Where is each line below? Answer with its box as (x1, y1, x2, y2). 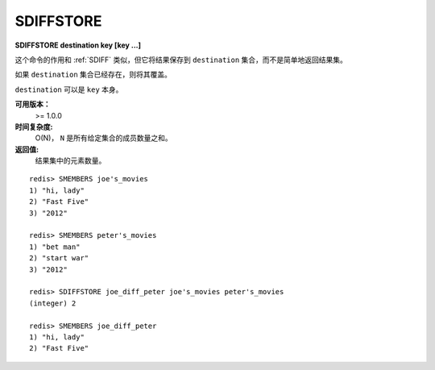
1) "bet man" (29, 242, 81, 252)
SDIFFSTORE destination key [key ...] (14, 40, 141, 50)
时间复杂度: (14, 122, 53, 131)
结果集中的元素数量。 (35, 156, 106, 165)
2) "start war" (29, 254, 89, 263)
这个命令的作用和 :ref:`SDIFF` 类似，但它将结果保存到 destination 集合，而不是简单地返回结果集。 (14, 55, 348, 64)
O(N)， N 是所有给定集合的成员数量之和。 (35, 133, 172, 143)
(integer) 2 (29, 298, 77, 308)
